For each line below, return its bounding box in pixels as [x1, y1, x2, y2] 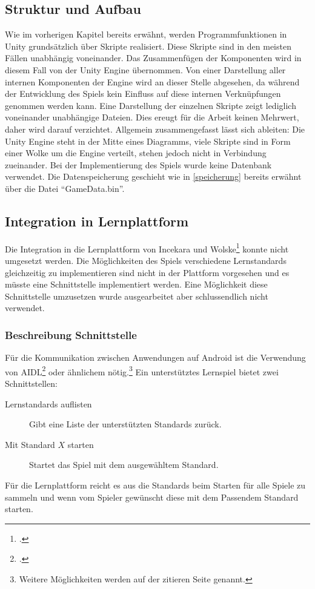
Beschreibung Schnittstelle [5, 327, 137, 342]
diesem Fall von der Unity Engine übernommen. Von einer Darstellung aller [5, 63, 286, 76]
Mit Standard [5, 438, 55, 450]
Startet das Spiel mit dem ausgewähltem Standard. [29, 458, 219, 471]
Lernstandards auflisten [5, 397, 92, 410]
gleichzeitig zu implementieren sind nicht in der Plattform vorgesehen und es [5, 266, 290, 278]
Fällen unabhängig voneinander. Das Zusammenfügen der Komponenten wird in [5, 51, 302, 64]
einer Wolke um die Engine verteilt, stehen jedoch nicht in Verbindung [5, 146, 267, 159]
